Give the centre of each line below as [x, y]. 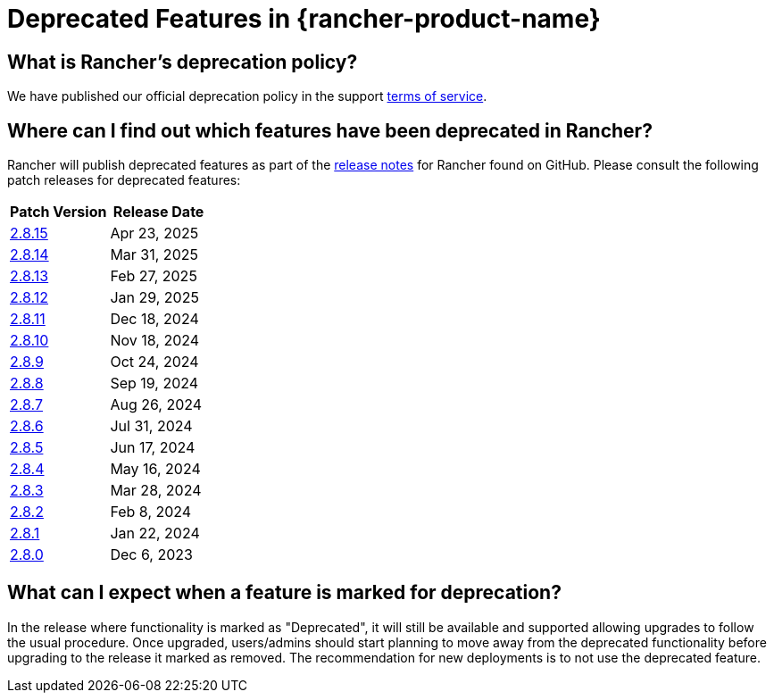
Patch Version [58, 212]
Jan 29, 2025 [154, 298]
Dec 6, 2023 [151, 555]
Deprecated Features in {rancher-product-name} [304, 19]
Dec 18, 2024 [154, 319]
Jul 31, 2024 [151, 426]
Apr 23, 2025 [154, 233]
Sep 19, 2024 [154, 383]
